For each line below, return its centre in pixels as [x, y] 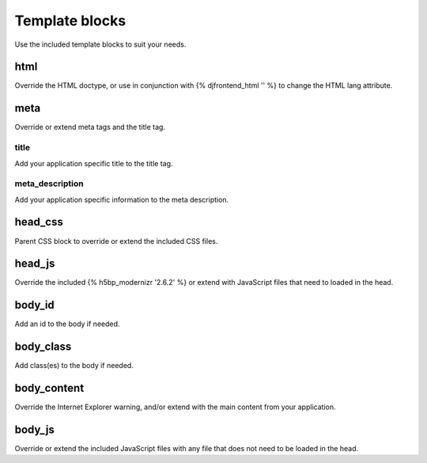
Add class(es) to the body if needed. [74, 366]
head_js [35, 264]
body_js [35, 429]
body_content [49, 388]
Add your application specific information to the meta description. [122, 199]
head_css [39, 222]
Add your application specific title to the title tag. [94, 163]
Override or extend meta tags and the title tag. [90, 127]
